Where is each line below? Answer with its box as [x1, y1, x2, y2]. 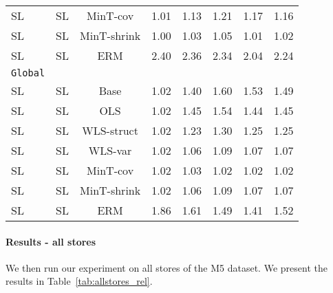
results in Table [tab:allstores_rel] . [6, 274, 153, 288]
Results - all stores [6, 234, 96, 248]
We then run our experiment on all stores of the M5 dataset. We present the [6, 260, 327, 274]
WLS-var [88, 142, 132, 158]
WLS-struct [82, 122, 138, 138]
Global [11, 67, 45, 78]
